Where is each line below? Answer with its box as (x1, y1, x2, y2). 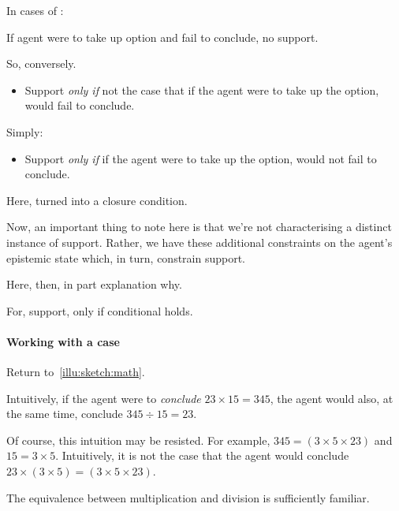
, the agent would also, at (270, 390, 393, 406)
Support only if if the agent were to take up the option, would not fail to (24, 150, 377, 166)
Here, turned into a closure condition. (6, 192, 188, 208)
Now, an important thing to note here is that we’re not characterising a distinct (6, 218, 392, 235)
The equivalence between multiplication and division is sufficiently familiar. (6, 489, 370, 505)
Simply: (6, 123, 43, 140)
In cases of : (6, 2, 64, 18)
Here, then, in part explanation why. (6, 276, 182, 293)
